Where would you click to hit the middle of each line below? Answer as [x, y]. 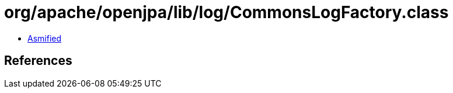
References [38, 61]
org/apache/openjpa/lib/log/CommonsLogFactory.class [226, 12]
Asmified [45, 38]
